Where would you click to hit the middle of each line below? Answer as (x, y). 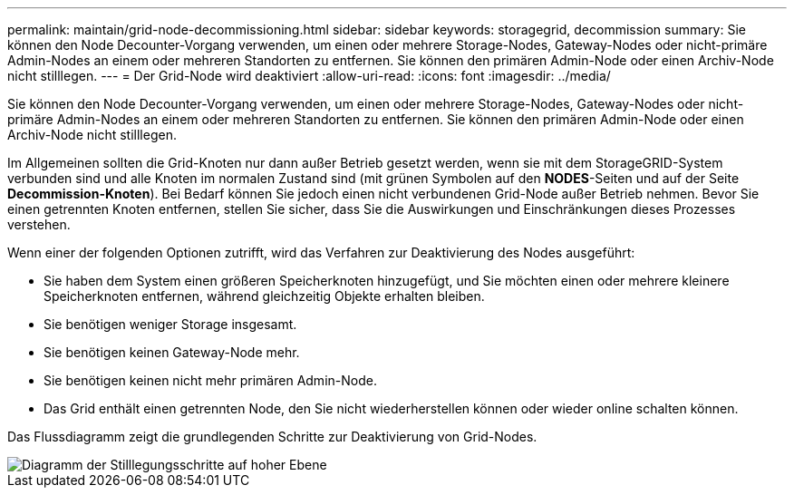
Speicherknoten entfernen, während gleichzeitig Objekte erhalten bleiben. (264, 296)
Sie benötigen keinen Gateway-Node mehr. (172, 352)
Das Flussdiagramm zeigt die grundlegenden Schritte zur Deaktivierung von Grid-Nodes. (272, 437)
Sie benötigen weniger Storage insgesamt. (170, 324)
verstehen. (39, 224)
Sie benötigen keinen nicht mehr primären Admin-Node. (210, 380)
